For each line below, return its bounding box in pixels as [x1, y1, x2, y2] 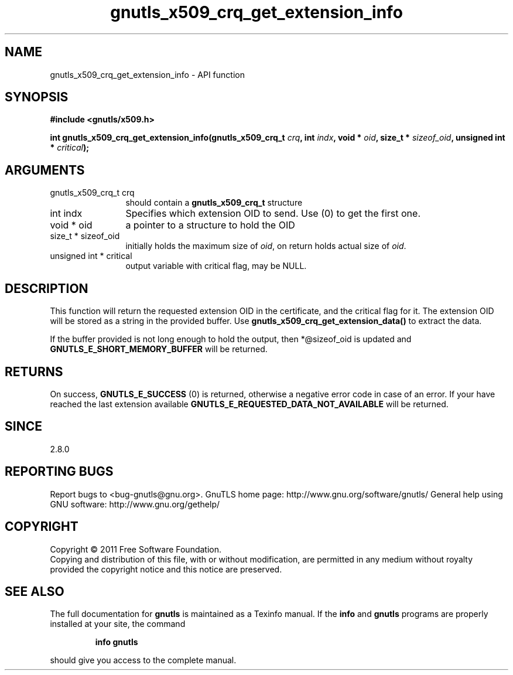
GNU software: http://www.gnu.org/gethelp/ [50, 499, 220, 509]
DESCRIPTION [5, 281, 88, 296]
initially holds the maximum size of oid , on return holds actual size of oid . [125, 241, 406, 251]
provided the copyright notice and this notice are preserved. [50, 564, 282, 574]
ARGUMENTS [5, 162, 85, 178]
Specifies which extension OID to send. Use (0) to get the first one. [125, 207, 421, 220]
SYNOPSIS [5, 90, 69, 105]
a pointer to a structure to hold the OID [125, 219, 295, 231]
